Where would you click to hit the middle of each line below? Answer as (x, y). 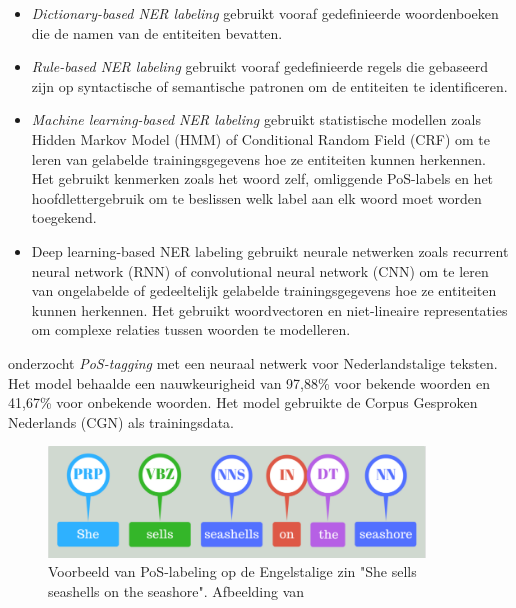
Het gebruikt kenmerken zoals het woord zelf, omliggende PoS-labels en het (262, 178)
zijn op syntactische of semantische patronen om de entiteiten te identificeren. (269, 85)
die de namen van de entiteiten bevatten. (157, 32)
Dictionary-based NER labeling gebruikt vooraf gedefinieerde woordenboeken (265, 13)
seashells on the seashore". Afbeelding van (176, 590)
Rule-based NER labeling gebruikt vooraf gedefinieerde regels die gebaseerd (260, 66)
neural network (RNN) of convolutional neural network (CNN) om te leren (260, 270)
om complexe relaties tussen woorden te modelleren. (191, 329)
